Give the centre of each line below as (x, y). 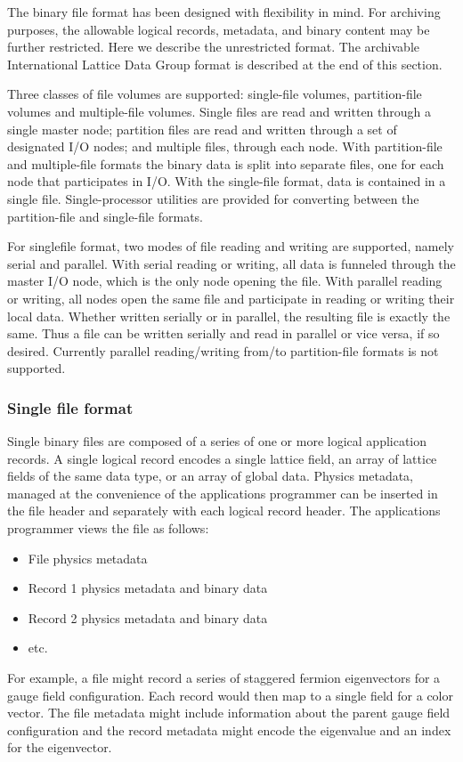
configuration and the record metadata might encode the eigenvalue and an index (229, 730)
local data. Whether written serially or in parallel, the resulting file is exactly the (229, 316)
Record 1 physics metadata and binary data (148, 588)
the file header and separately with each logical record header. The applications (224, 511)
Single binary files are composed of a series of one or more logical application (217, 441)
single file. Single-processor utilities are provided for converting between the (213, 198)
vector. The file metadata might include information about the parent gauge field (229, 713)
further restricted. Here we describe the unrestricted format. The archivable (213, 47)
